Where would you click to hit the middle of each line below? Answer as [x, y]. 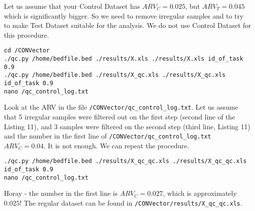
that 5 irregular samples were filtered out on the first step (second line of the [120, 116]
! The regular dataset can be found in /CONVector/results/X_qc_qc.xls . [131, 202]
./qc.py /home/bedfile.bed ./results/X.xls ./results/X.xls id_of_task [124, 59]
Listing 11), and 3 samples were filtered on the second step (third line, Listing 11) [127, 126]
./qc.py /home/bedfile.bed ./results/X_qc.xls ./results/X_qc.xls [115, 75]
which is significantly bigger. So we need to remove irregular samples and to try [124, 15]
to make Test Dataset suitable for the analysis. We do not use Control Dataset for [128, 25]
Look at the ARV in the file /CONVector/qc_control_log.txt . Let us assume [121, 107]
